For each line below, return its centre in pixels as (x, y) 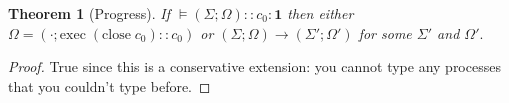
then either (320, 13)
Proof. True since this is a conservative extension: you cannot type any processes (254, 66)
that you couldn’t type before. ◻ (109, 85)
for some (385, 32)
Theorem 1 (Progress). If (89, 13)
